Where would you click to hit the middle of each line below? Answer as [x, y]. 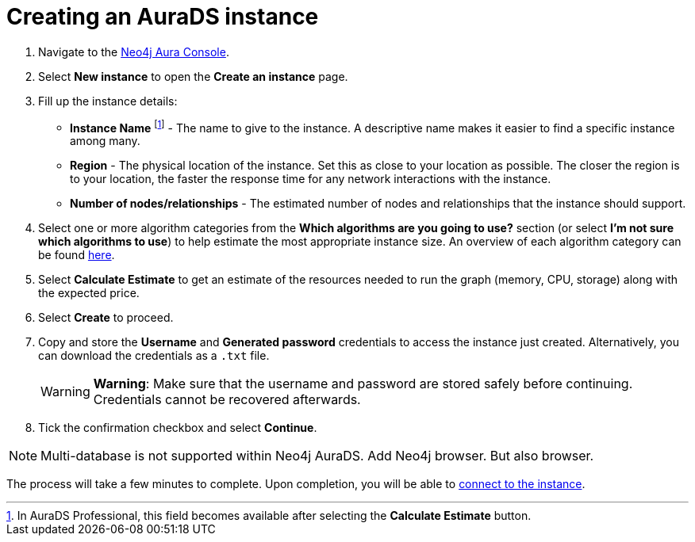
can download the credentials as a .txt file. [154, 356]
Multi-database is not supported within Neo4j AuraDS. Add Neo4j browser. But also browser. [317, 456]
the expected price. [89, 293]
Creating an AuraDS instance [163, 17]
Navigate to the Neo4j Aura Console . [134, 52]
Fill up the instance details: [108, 101]
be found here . [77, 255]
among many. [105, 141]
